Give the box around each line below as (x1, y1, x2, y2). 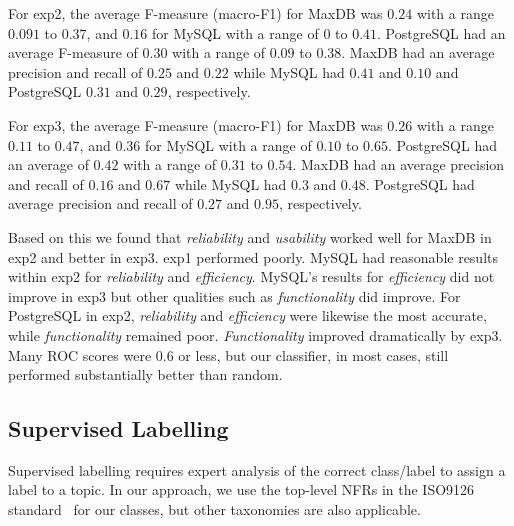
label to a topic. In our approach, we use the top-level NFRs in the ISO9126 (8, 479, 475, 500)
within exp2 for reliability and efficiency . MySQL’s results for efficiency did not (8, 266, 495, 287)
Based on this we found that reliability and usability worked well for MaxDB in (8, 226, 492, 247)
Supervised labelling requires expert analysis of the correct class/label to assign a (8, 459, 506, 480)
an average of (8, 154, 89, 175)
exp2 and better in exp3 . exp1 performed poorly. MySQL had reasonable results (8, 246, 499, 267)
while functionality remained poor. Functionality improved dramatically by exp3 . (8, 324, 503, 345)
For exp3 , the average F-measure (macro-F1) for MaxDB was (8, 114, 383, 135)
